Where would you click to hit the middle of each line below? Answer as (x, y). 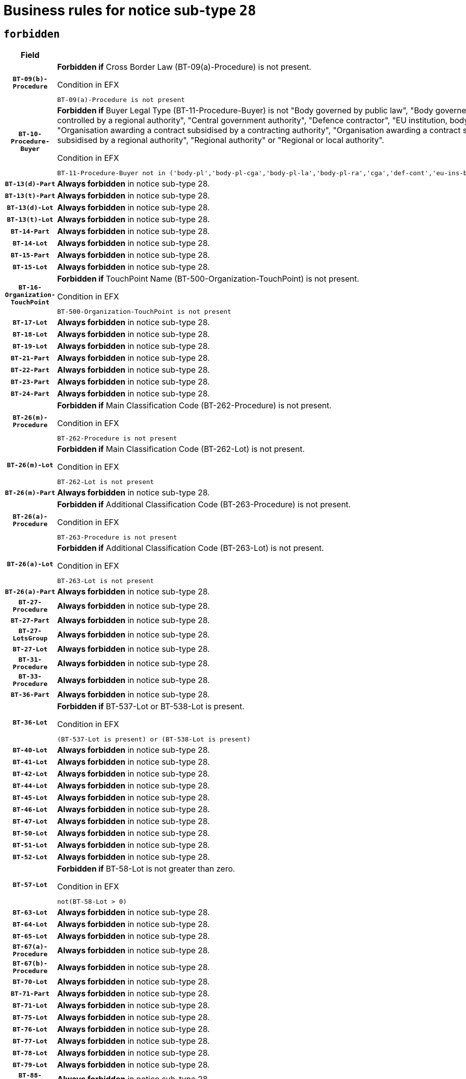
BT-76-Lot (30, 1029)
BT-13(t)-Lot (30, 219)
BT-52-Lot (30, 857)
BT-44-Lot (30, 785)
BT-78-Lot (30, 1053)
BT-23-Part (30, 382)
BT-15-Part (30, 255)
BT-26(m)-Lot (30, 465)
